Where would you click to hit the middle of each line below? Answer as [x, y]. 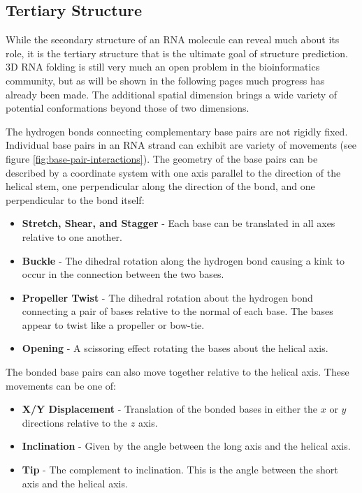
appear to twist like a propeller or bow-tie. [113, 324]
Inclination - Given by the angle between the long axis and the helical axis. [186, 446]
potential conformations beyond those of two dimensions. [128, 108]
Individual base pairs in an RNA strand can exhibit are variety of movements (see [181, 145]
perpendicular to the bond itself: [75, 199]
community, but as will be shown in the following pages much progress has [165, 80]
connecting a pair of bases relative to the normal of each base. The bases [178, 311]
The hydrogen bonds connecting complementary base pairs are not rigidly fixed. [177, 131]
